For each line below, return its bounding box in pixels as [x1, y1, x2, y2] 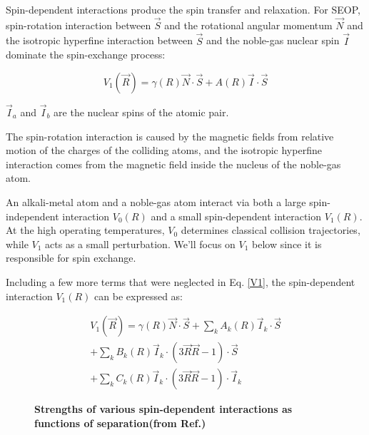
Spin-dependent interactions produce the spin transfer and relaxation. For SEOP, [6, 2, 360, 16]
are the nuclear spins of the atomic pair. [54, 105, 229, 120]
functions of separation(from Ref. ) [34, 415, 206, 430]
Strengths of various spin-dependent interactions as [34, 401, 293, 416]
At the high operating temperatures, [6, 222, 165, 237]
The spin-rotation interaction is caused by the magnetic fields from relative [6, 128, 334, 143]
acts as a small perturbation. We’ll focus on [45, 236, 236, 251]
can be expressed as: [94, 288, 183, 303]
